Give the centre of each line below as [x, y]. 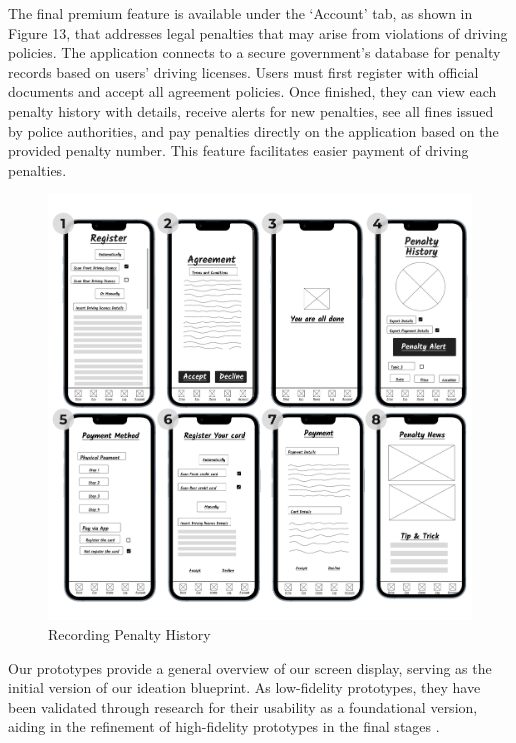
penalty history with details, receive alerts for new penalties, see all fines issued [251, 110]
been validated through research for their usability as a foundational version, [243, 706]
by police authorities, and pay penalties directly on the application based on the [253, 130]
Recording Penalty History [129, 634]
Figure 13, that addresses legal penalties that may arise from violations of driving [258, 32]
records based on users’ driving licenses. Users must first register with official [243, 71]
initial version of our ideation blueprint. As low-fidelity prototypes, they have [244, 687]
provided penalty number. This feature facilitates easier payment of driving [238, 150]
